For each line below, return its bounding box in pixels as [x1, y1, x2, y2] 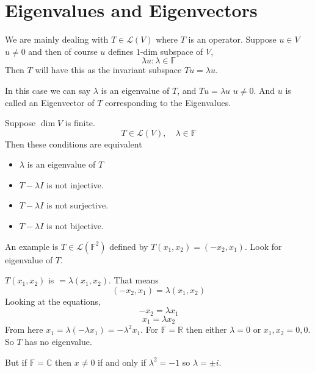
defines [107, 44, 134, 57]
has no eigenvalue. [24, 335, 92, 347]
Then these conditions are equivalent [5, 137, 142, 150]
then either [186, 323, 227, 336]
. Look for [244, 240, 282, 252]
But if [5, 355, 27, 368]
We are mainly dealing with [5, 33, 109, 46]
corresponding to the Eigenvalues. [104, 96, 231, 108]
